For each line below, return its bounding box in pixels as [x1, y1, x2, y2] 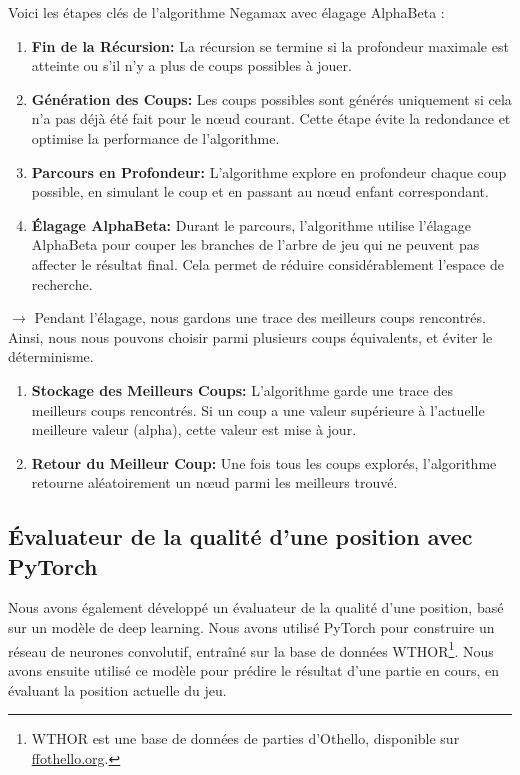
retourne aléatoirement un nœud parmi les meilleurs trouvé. [31, 472, 398, 493]
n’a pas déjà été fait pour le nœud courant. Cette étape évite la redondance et [31, 108, 511, 129]
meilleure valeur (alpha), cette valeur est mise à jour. [31, 419, 357, 440]
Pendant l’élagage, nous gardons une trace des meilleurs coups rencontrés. [34, 307, 486, 328]
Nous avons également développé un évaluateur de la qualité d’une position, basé [8, 597, 504, 618]
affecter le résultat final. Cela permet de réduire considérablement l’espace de [31, 253, 504, 274]
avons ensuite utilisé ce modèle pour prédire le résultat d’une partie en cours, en [8, 659, 499, 680]
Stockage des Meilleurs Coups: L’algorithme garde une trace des [31, 379, 454, 400]
